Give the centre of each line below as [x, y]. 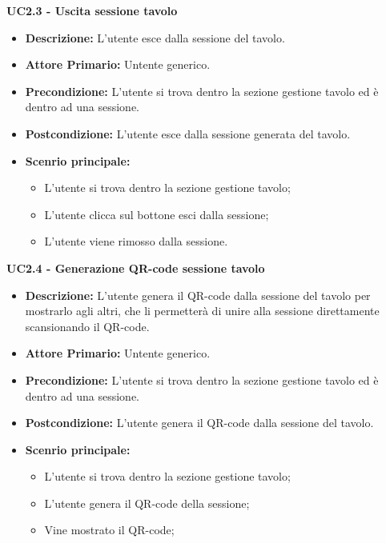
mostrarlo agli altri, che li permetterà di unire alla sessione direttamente [202, 311]
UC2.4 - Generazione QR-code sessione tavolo [136, 268]
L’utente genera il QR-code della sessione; [147, 503]
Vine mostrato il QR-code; [109, 530]
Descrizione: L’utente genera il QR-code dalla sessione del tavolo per [198, 295]
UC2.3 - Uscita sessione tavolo [92, 10]
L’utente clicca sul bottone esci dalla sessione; [157, 214]
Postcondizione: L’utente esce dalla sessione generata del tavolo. [188, 133]
